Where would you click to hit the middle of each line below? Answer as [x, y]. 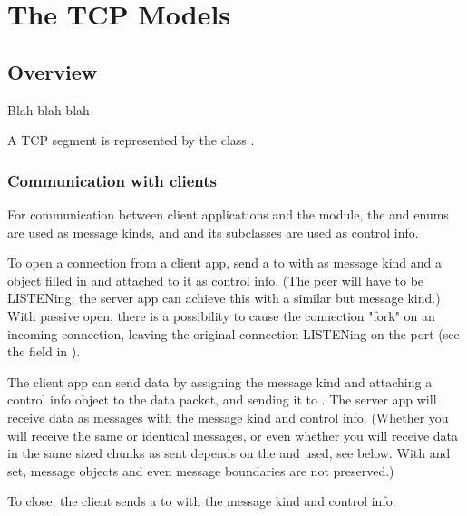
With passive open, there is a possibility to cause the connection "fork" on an [221, 315]
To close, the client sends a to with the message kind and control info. [202, 501]
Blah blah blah [49, 109]
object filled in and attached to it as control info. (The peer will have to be [216, 280]
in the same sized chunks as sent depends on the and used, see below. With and [229, 453]
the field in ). [44, 351]
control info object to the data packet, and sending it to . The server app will [222, 399]
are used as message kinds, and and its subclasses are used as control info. [213, 232]
